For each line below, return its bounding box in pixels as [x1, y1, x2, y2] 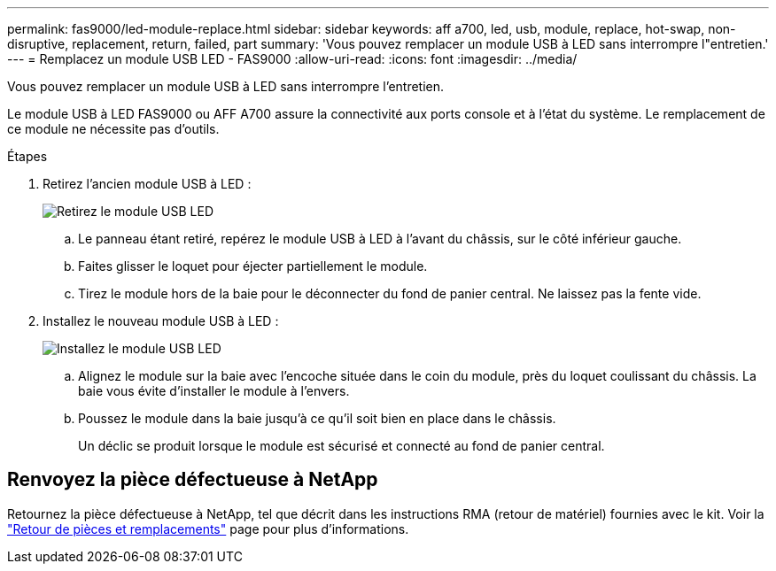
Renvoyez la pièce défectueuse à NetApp [7, 468, 378, 491]
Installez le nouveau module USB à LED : [43, 313, 279, 328]
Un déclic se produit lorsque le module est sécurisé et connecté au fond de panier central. [78, 438, 605, 453]
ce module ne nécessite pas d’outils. [7, 121, 220, 136]
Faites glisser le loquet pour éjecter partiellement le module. [78, 258, 428, 274]
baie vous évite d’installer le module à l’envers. [78, 383, 350, 398]
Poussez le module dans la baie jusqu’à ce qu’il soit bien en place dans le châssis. [78, 411, 556, 426]
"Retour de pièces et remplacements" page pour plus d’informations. [7, 521, 409, 536]
